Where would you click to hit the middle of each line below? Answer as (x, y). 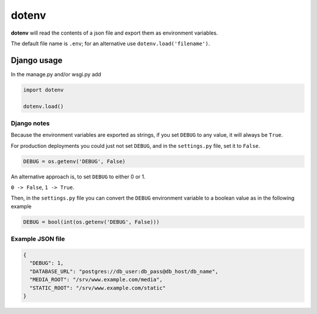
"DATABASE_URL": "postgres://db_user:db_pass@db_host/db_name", (124, 271)
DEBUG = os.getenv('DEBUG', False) (74, 161)
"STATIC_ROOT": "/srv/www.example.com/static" (98, 288)
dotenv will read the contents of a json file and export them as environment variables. (114, 33)
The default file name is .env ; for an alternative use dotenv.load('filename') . (111, 43)
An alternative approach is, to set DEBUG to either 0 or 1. (78, 177)
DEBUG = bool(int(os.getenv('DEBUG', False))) (91, 222)
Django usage (37, 60)
